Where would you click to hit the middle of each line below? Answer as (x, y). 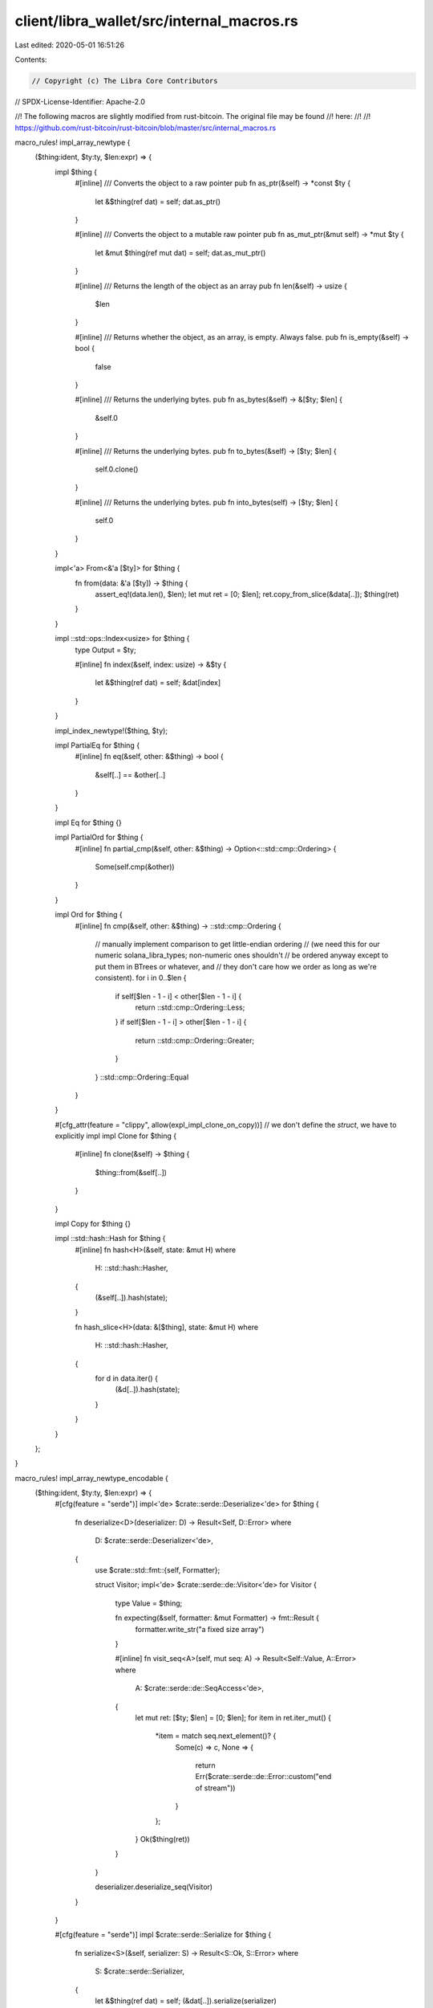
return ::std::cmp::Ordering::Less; (190, 1007)
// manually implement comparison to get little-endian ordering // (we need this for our (237, 944)
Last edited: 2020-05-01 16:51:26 (69, 45)
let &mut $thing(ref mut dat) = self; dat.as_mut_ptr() (180, 252)
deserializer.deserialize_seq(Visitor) (154, 1887)
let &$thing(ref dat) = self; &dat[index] (158, 683)
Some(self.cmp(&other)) (135, 867)
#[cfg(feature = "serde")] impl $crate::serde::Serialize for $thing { (163, 1935)
